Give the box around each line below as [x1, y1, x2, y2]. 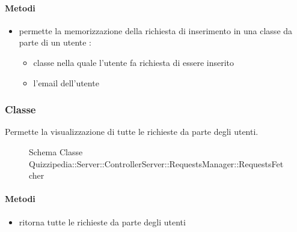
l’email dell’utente [33, 76, 99, 89]
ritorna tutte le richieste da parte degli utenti [19, 215, 186, 228]
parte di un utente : [19, 36, 92, 49]
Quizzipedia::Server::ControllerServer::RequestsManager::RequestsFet [29, 157, 284, 170]
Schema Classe [29, 145, 83, 158]
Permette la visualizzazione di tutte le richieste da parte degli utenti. [5, 125, 259, 138]
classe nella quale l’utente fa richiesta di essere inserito [33, 56, 234, 68]
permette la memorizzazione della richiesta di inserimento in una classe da [19, 24, 293, 37]
